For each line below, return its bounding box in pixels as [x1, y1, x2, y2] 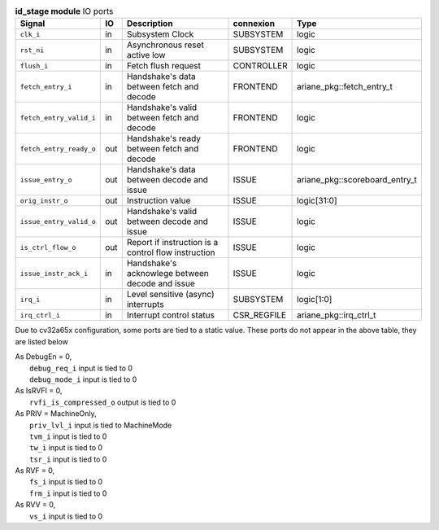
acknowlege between [126, 268, 209, 279]
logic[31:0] [297, 195, 337, 207]
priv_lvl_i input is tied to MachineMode [29, 420, 172, 430]
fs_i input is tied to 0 [29, 477, 103, 487]
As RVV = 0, [15, 500, 56, 510]
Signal [20, 18, 46, 29]
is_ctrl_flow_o [20, 243, 76, 252]
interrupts [126, 299, 164, 310]
